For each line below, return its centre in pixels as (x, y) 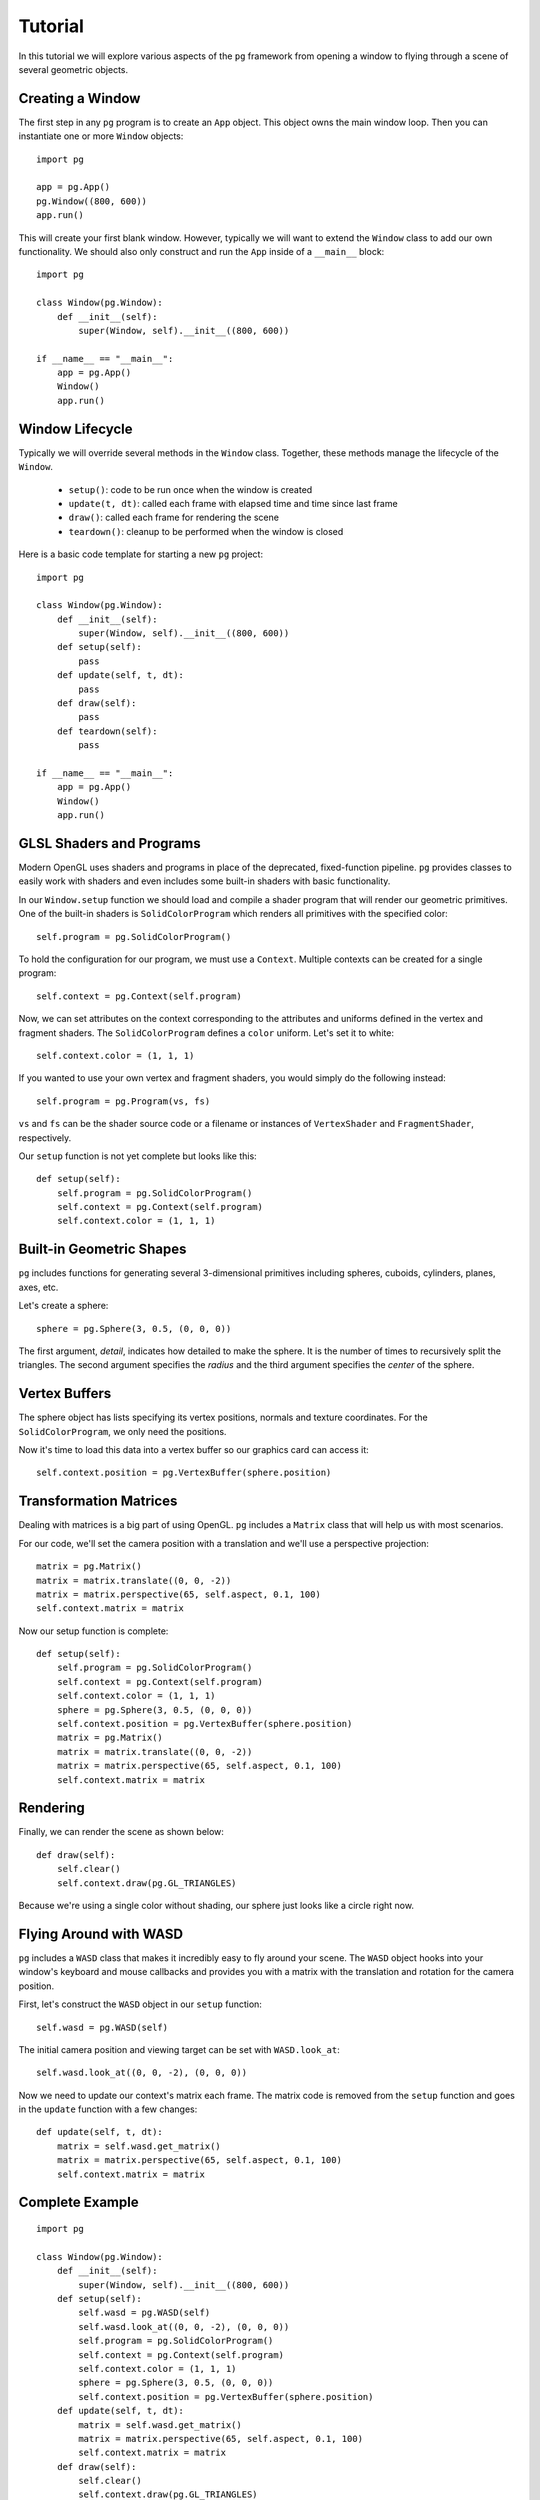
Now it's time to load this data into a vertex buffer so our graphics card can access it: (193, 1450)
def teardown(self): (107, 731)
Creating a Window (79, 98)
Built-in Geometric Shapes (102, 1249)
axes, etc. (38, 1287)
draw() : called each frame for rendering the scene (174, 517)
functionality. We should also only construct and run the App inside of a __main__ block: (201, 251)
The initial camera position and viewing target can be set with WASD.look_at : (179, 2049)
